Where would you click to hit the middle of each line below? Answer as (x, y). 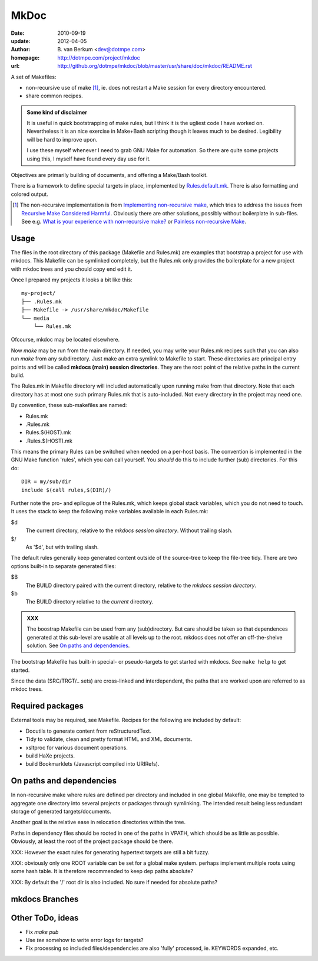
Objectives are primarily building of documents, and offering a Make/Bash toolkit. (110, 175)
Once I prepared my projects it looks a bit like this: (72, 280)
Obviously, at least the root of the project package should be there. (92, 841)
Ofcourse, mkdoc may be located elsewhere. (65, 340)
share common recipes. (54, 96)
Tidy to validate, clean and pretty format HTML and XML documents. (109, 739)
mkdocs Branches (45, 899)
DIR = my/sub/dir (46, 482)
